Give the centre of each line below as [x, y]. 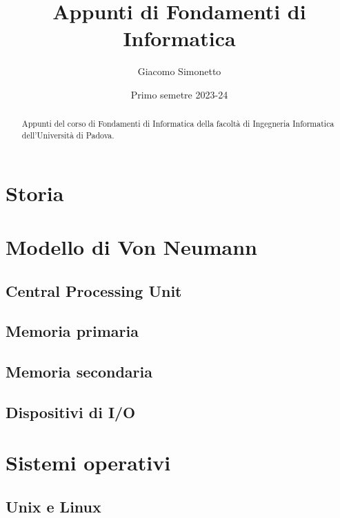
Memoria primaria [72, 331]
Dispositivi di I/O [71, 412]
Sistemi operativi [88, 463]
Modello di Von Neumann [131, 246]
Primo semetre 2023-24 [179, 94]
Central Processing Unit [94, 290]
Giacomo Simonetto [179, 71]
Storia [35, 193]
